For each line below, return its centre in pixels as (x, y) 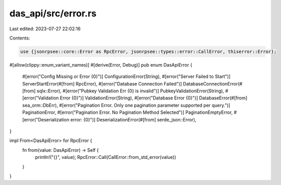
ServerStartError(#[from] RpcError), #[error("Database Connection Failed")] (102, 84)
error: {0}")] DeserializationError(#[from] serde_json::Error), (133, 119)
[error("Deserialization (46, 119)
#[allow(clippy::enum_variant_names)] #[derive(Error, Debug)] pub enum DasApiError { (101, 65)
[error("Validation (40, 98)
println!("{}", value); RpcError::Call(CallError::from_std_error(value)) (106, 157)
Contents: (20, 38)
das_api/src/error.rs (53, 13)
